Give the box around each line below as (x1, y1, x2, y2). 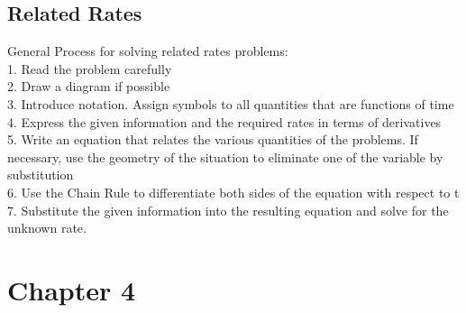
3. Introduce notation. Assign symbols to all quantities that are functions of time (7, 94, 454, 113)
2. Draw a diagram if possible (7, 77, 170, 96)
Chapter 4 (7, 271, 136, 308)
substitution (7, 165, 74, 184)
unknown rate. (7, 218, 87, 237)
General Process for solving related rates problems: (7, 41, 288, 60)
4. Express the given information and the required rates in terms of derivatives (7, 112, 442, 131)
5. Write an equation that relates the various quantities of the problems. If (7, 130, 418, 149)
